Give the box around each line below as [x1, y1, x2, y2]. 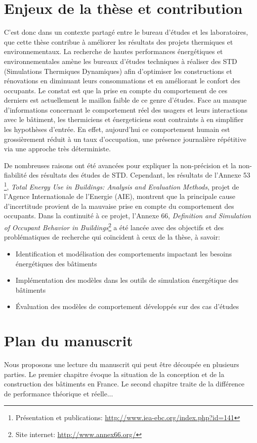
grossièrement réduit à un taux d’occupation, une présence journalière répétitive [4, 133, 247, 144]
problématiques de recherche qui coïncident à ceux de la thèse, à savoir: [4, 232, 220, 242]
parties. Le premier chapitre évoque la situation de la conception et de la [4, 369, 224, 379]
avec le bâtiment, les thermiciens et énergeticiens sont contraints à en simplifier [4, 114, 244, 125]
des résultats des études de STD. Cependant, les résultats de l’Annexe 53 [29, 170, 251, 180]
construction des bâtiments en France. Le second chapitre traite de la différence [4, 379, 245, 389]
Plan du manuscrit [4, 330, 133, 351]
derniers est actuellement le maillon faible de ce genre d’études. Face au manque [4, 95, 247, 105]
